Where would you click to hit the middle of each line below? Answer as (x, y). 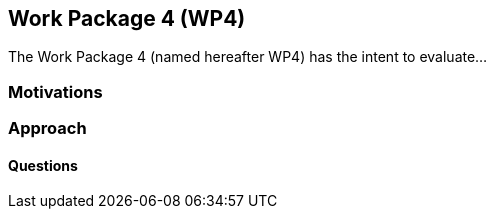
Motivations (55, 91)
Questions (43, 165)
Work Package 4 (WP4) (127, 18)
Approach (47, 128)
